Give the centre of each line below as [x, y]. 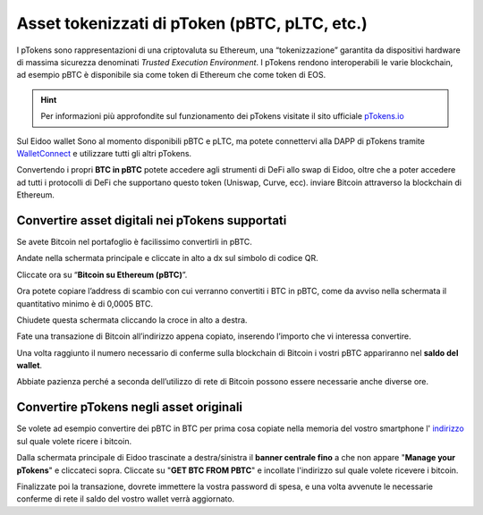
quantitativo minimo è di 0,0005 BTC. [85, 303]
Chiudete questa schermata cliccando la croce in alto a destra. [132, 320]
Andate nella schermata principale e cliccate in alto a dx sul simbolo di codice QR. [167, 258]
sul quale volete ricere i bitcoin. [74, 441]
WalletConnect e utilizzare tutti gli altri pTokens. [104, 153]
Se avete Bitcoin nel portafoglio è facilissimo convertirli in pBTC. [134, 241]
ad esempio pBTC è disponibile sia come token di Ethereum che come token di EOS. [171, 75]
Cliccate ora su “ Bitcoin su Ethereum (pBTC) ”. [102, 274]
